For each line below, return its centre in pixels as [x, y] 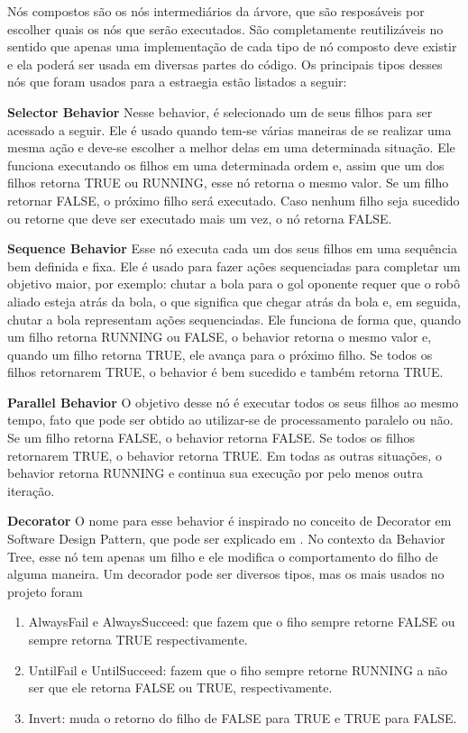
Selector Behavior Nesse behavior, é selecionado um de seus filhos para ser [220, 111]
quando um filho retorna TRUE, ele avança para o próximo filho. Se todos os [220, 354]
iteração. [31, 490]
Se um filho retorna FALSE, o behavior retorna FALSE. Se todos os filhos [211, 438]
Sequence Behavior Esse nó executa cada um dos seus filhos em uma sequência [233, 248]
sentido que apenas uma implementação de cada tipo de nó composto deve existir [232, 46]
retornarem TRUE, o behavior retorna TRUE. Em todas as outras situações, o [225, 455]
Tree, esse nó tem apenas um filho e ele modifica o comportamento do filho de [223, 556]
